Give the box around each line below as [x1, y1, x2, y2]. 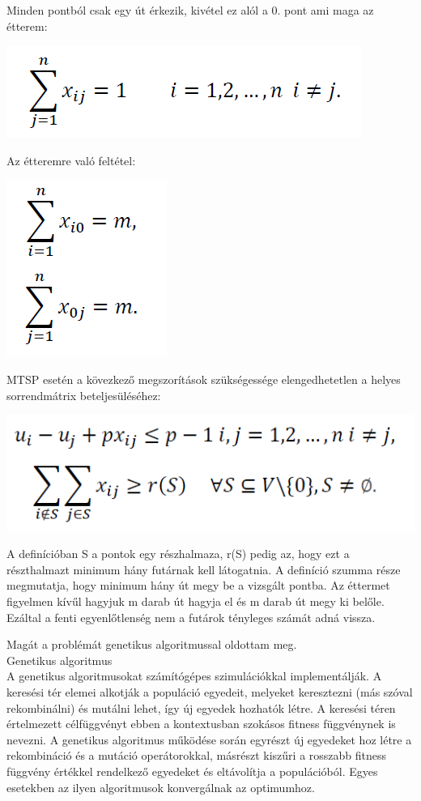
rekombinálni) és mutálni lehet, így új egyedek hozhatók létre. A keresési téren [6, 699, 396, 716]
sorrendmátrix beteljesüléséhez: [6, 386, 161, 403]
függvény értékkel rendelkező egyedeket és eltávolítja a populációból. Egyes [6, 762, 378, 779]
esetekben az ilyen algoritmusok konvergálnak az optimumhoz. [6, 778, 315, 795]
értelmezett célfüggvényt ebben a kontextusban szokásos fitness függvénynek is [6, 715, 396, 732]
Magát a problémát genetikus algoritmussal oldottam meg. [6, 636, 297, 653]
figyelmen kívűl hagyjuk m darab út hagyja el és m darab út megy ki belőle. [6, 592, 385, 609]
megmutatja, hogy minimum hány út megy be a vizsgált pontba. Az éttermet [6, 577, 390, 594]
